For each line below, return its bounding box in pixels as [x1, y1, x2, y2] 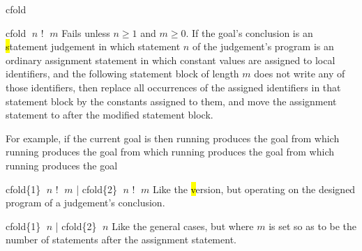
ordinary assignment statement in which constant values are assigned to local [6, 52, 335, 67]
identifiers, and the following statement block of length [6, 66, 239, 81]
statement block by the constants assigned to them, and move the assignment [6, 93, 337, 108]
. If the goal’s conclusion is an [186, 25, 313, 40]
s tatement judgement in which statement [6, 39, 181, 54]
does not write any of [254, 66, 345, 81]
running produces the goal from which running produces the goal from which [6, 144, 335, 159]
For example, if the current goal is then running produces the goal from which [6, 130, 340, 145]
